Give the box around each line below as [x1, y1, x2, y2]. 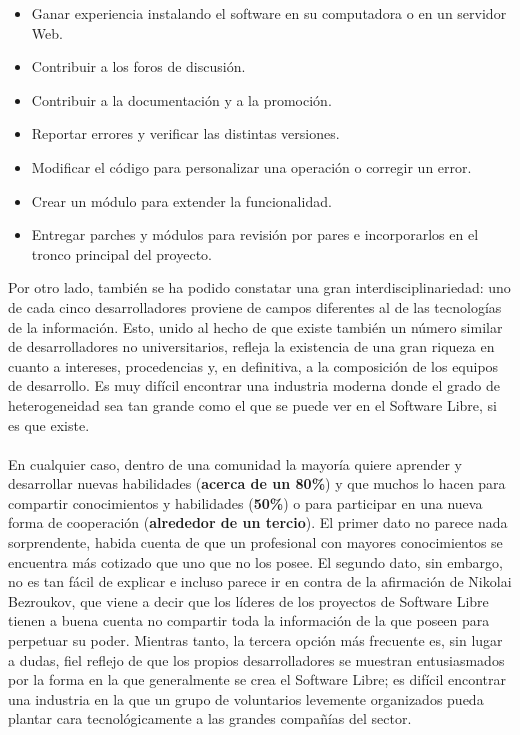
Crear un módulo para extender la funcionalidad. [31, 190, 332, 211]
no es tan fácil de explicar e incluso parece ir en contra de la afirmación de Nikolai [8, 571, 512, 592]
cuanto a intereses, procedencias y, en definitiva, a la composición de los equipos [8, 355, 499, 376]
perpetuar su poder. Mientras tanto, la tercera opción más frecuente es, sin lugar [8, 630, 503, 651]
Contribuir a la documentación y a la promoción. [31, 89, 332, 110]
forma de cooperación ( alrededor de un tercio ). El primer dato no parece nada [8, 512, 508, 533]
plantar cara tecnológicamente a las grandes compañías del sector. [8, 708, 412, 729]
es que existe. [8, 414, 90, 435]
